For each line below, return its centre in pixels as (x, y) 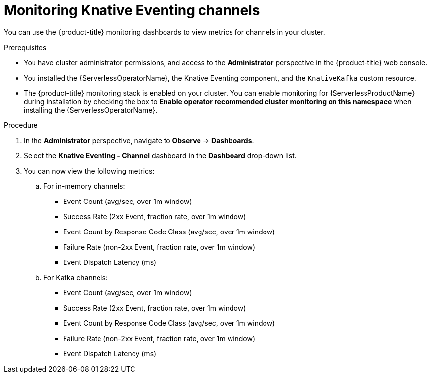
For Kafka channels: (76, 277)
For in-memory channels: (84, 186)
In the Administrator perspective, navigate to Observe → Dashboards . (139, 140)
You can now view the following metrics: (89, 171)
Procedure (21, 125)
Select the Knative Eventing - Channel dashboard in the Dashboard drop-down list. (160, 155)
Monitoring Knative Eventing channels (132, 10)
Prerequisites (25, 47)
